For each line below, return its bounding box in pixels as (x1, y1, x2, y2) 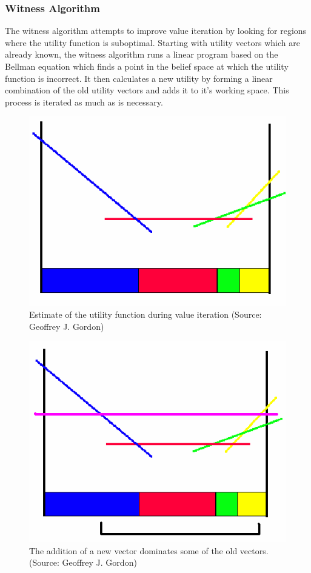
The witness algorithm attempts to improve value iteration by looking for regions (5, 24, 307, 37)
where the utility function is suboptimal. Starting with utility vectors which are (5, 36, 300, 49)
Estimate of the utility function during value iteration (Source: (29, 308, 262, 321)
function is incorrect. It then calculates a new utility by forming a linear (5, 72, 273, 84)
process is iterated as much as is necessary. (5, 95, 163, 108)
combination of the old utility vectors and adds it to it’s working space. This (5, 84, 289, 96)
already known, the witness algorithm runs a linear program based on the (5, 48, 278, 61)
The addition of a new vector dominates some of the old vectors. (29, 544, 269, 557)
